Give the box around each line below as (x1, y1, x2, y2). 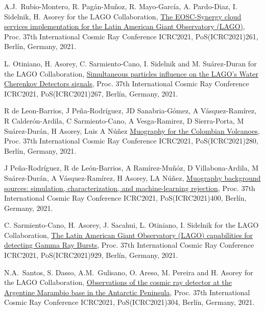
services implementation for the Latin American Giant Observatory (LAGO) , (4, 21, 245, 32)
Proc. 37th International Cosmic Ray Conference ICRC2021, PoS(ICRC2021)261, (4, 31, 258, 41)
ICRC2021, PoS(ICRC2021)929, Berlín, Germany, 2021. (4, 250, 178, 260)
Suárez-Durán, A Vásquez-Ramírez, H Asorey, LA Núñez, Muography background (4, 172, 261, 183)
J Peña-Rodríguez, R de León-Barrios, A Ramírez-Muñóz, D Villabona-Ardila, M (4, 162, 259, 173)
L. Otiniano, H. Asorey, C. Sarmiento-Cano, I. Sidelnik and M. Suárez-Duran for (4, 58, 257, 68)
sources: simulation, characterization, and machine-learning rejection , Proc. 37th (4, 182, 255, 193)
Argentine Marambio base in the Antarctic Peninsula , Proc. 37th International (4, 286, 250, 297)
